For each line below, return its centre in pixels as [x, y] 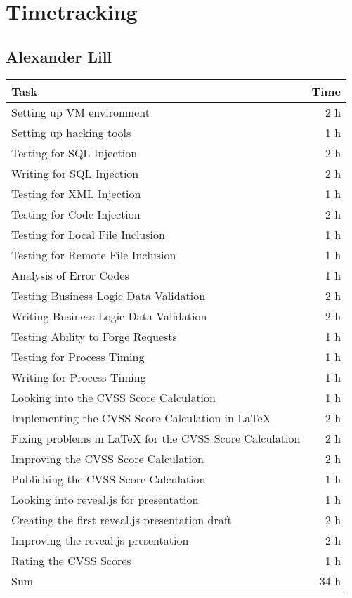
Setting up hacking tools [71, 132]
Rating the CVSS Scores [71, 560]
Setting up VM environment [80, 112]
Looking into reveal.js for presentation [105, 499]
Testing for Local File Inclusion [88, 234]
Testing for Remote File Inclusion [94, 254]
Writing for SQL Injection [75, 173]
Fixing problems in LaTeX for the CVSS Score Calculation [156, 438]
